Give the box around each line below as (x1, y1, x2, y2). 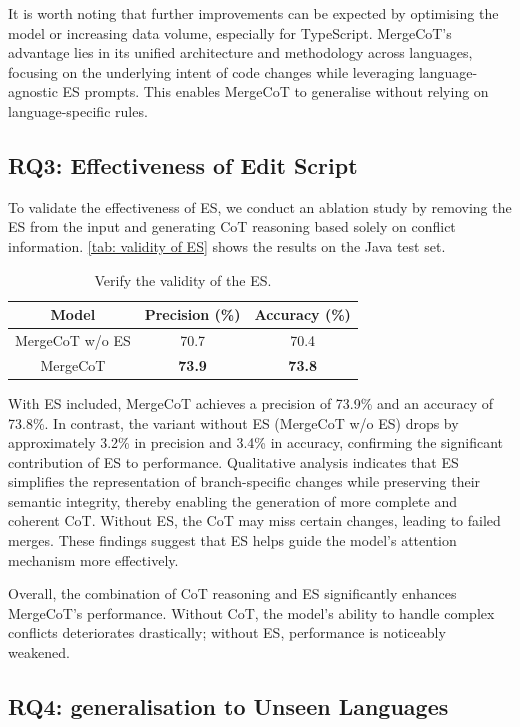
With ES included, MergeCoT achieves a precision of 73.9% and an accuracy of (8, 392, 494, 413)
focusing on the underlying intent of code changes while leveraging (8, 61, 415, 82)
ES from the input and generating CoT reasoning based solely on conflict (8, 216, 456, 237)
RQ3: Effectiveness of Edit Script (8, 149, 358, 180)
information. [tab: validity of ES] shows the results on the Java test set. (8, 235, 446, 256)
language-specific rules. (8, 100, 148, 121)
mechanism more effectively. (8, 549, 179, 570)
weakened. (8, 642, 70, 663)
